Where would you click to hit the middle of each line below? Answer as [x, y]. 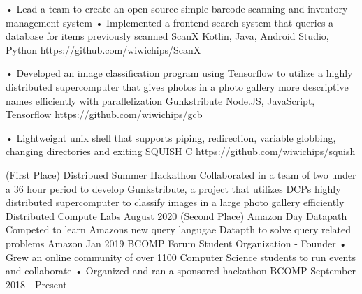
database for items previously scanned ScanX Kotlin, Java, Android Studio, [167, 36]
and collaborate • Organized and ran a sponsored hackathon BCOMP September [181, 271]
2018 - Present [36, 284]
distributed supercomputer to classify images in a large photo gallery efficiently [175, 202]
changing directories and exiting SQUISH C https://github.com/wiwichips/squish [181, 151]
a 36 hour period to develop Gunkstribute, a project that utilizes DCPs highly [173, 188]
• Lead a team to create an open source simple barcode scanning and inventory [177, 8]
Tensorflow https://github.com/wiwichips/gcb [104, 114]
